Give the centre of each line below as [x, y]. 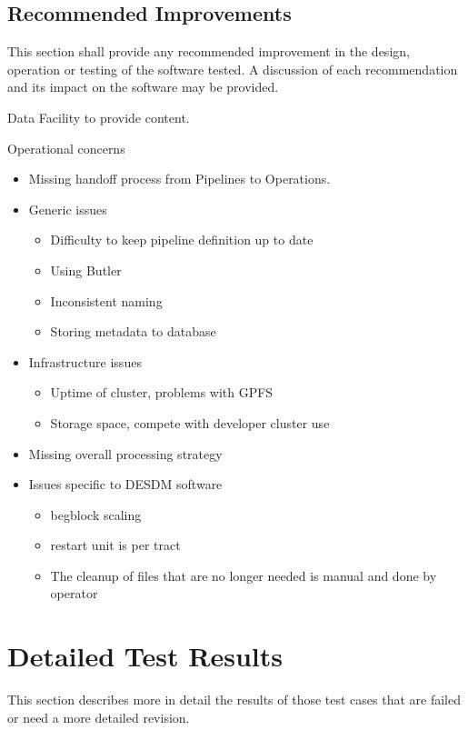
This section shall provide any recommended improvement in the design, [209, 51]
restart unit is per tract [115, 545]
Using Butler [86, 270]
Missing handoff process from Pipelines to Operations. [179, 179]
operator [74, 593]
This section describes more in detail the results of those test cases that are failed [234, 700]
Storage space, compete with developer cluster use [190, 422]
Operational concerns [66, 148]
